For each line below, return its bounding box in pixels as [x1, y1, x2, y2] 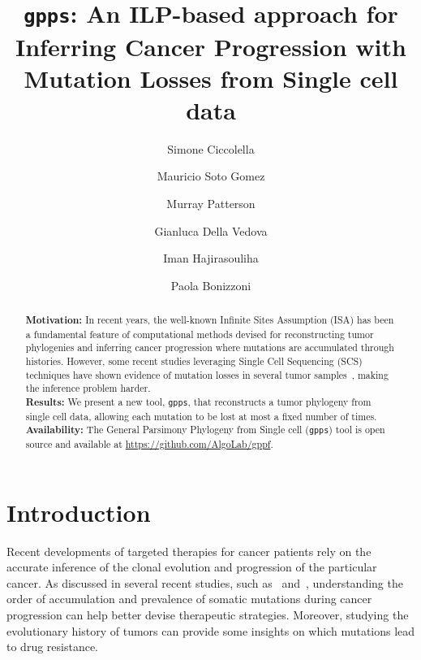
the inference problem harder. [25, 381, 151, 395]
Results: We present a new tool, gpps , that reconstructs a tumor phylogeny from [25, 395, 372, 410]
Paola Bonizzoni [170, 276, 251, 293]
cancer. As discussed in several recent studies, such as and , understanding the [6, 574, 403, 591]
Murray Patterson [166, 195, 256, 211]
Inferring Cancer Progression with [15, 29, 406, 63]
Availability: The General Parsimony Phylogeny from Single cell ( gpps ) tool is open [25, 423, 385, 437]
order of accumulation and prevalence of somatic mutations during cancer [6, 590, 372, 607]
